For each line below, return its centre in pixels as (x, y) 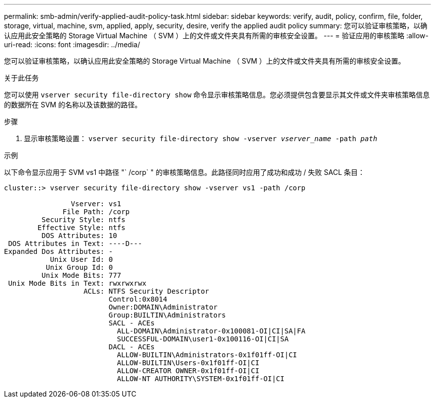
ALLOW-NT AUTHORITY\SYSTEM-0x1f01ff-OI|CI (201, 379)
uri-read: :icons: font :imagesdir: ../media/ (72, 44)
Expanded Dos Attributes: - (59, 251)
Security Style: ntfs (83, 220)
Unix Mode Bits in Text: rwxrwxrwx (77, 283)
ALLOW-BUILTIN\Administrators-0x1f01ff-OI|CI (207, 355)
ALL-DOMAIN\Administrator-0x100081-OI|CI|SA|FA (211, 331)
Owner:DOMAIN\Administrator (163, 307)
